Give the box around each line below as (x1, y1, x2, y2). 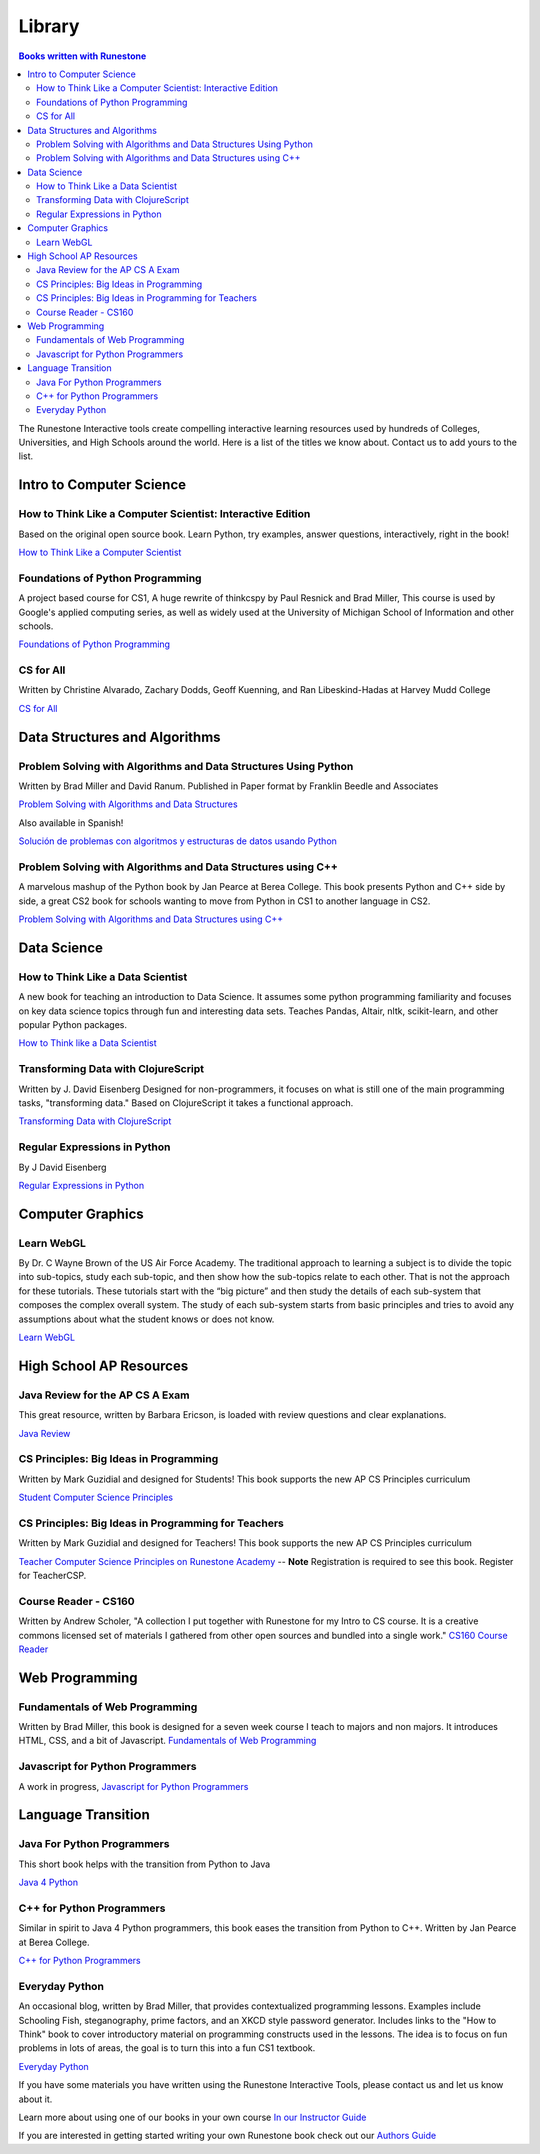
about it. (18, 2093, 53, 2105)
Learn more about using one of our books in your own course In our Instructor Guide (18, 2111, 367, 2123)
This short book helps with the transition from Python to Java (18, 1858, 271, 1870)
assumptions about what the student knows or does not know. (18, 1313, 275, 1325)
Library (18, 15, 80, 37)
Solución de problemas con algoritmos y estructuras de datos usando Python (18, 835, 337, 847)
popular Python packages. (18, 1019, 128, 1031)
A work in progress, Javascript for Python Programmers (18, 1780, 249, 1792)
